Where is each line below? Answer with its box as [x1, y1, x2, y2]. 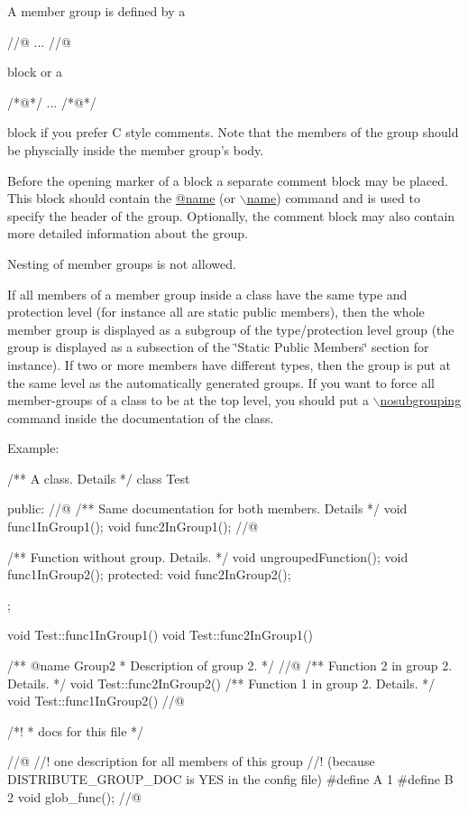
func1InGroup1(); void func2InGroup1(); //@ [7, 517, 259, 536]
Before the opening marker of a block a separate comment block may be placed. [7, 171, 448, 189]
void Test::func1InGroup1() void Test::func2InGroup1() [7, 625, 313, 644]
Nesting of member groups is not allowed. [7, 254, 236, 273]
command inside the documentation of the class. [7, 408, 274, 427]
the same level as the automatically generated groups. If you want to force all [7, 373, 435, 392]
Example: [7, 439, 60, 457]
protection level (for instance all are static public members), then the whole [7, 302, 425, 321]
